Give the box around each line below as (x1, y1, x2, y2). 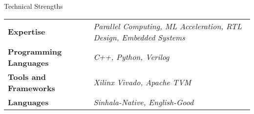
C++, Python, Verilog (93, 51, 169, 63)
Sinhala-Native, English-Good (93, 96, 194, 108)
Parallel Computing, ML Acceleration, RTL (93, 20, 242, 32)
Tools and (8, 71, 46, 82)
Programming (8, 45, 62, 57)
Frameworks (8, 82, 55, 94)
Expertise (8, 26, 45, 38)
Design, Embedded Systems (93, 31, 185, 43)
